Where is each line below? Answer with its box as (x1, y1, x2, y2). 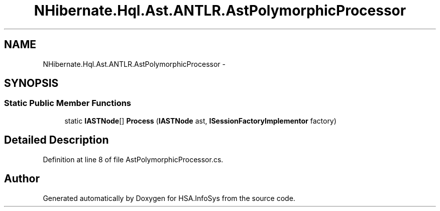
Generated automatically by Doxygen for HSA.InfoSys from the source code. (43, 193, 295, 202)
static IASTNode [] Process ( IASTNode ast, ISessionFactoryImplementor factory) (64, 116, 337, 125)
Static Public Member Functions (4, 98, 132, 109)
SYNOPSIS (4, 77, 59, 90)
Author (4, 172, 40, 185)
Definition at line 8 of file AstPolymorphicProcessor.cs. (43, 155, 224, 164)
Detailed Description (4, 134, 109, 147)
